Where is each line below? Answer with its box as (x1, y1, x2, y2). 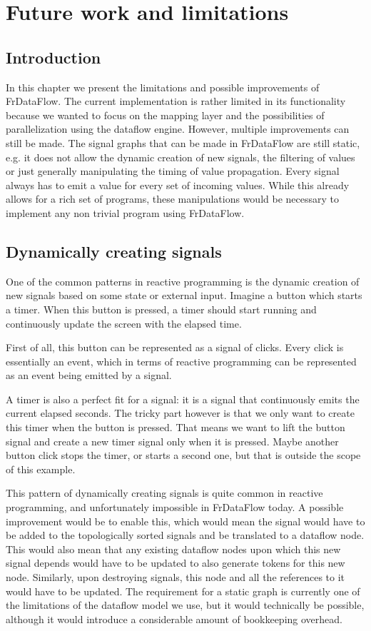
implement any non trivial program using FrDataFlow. (6, 205, 245, 220)
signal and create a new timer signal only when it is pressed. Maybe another (6, 433, 339, 448)
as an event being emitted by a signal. (6, 368, 172, 383)
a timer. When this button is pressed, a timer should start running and (6, 301, 317, 316)
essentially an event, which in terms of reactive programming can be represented (6, 353, 357, 368)
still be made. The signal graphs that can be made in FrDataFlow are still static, (6, 135, 360, 150)
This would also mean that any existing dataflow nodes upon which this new (6, 541, 341, 556)
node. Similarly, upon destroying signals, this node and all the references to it (6, 570, 345, 584)
